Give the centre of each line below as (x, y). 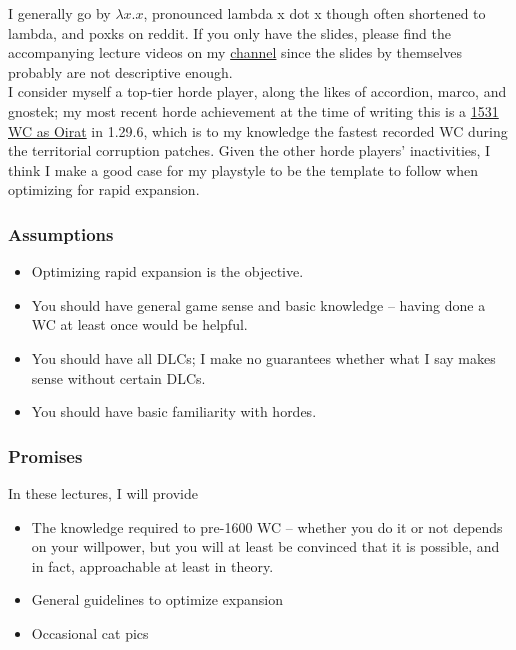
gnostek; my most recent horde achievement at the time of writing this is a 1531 (253, 110)
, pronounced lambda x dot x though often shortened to (314, 13)
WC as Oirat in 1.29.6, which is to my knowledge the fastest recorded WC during (258, 130)
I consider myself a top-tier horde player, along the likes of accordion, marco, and (257, 91)
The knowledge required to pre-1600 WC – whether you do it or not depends (267, 526)
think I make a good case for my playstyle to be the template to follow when (243, 169)
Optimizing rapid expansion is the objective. (167, 271)
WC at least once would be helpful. (139, 324)
